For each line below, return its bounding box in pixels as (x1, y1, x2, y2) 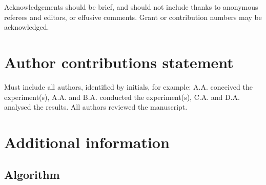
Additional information (4, 131, 170, 152)
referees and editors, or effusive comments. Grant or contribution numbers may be (4, 11, 262, 22)
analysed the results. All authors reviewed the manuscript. (4, 101, 188, 112)
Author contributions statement (4, 51, 234, 72)
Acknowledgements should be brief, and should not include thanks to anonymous (4, 2, 258, 12)
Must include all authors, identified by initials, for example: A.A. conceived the (4, 81, 253, 92)
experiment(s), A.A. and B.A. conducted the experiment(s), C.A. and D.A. (4, 91, 240, 102)
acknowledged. (4, 22, 49, 32)
